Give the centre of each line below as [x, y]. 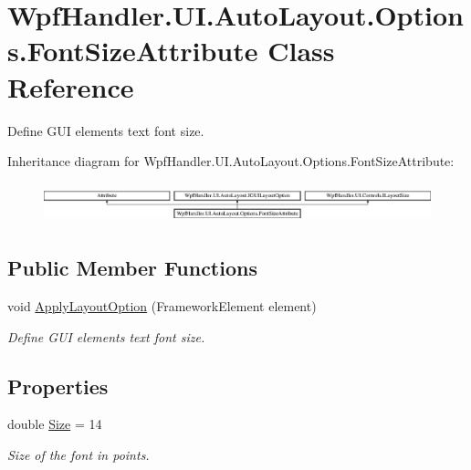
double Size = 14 [55, 424]
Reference [71, 86]
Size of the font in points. [78, 454]
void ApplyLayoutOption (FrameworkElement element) [162, 305]
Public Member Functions [132, 268]
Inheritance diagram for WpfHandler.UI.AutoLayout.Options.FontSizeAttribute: [231, 161]
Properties [58, 386]
